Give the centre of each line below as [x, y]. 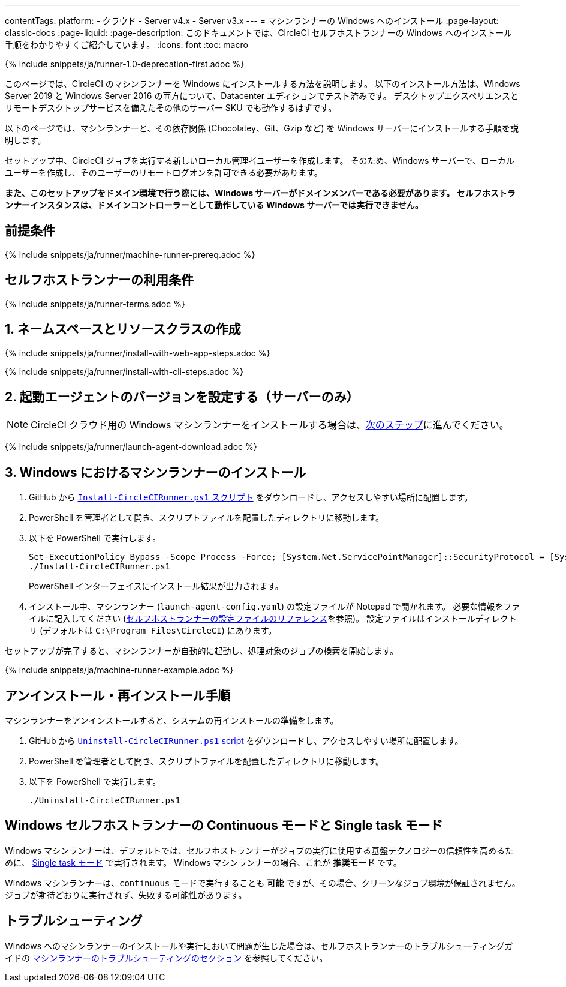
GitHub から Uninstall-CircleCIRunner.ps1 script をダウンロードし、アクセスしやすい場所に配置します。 [246, 741]
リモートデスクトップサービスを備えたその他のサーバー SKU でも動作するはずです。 [171, 108]
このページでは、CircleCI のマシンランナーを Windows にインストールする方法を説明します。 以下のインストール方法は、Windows [263, 84]
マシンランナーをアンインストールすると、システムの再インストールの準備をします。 [172, 721]
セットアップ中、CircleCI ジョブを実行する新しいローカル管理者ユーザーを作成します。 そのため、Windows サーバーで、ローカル [260, 160]
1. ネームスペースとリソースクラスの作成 [123, 329]
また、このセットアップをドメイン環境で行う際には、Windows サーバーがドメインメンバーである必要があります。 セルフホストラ [260, 193]
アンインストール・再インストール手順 [118, 695]
